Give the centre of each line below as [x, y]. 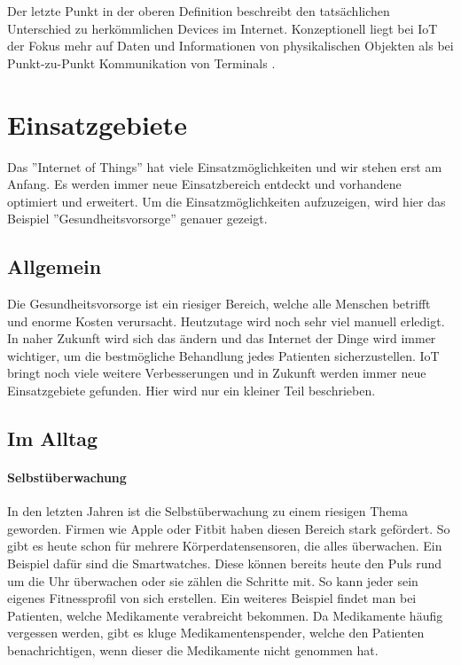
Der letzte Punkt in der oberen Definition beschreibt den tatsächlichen [199, 11]
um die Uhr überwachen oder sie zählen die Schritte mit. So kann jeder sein [213, 580]
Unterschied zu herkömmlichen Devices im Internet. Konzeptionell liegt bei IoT [223, 28]
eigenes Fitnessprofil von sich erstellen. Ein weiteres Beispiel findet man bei [212, 598]
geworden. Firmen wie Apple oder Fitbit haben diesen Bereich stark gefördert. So [229, 528]
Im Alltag [53, 438]
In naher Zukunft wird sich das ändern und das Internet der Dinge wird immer [222, 338]
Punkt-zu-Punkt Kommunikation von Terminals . [141, 63]
